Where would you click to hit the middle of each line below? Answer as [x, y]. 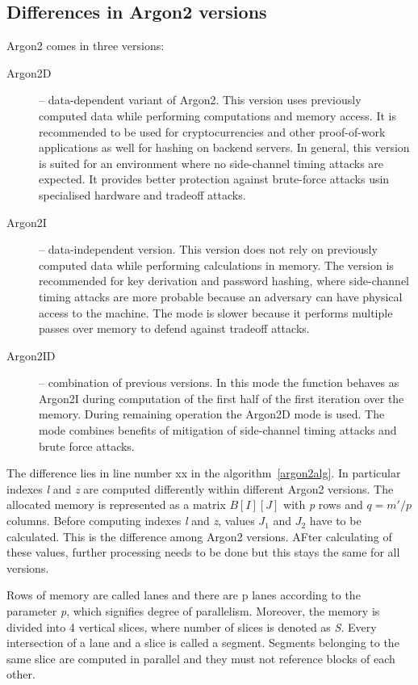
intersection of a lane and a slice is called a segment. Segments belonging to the [203, 643]
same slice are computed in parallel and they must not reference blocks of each [201, 658]
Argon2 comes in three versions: [86, 46]
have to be [335, 521]
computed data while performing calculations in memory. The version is [216, 265]
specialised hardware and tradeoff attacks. [142, 194]
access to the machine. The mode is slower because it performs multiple [216, 312]
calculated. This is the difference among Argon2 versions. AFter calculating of [199, 536]
